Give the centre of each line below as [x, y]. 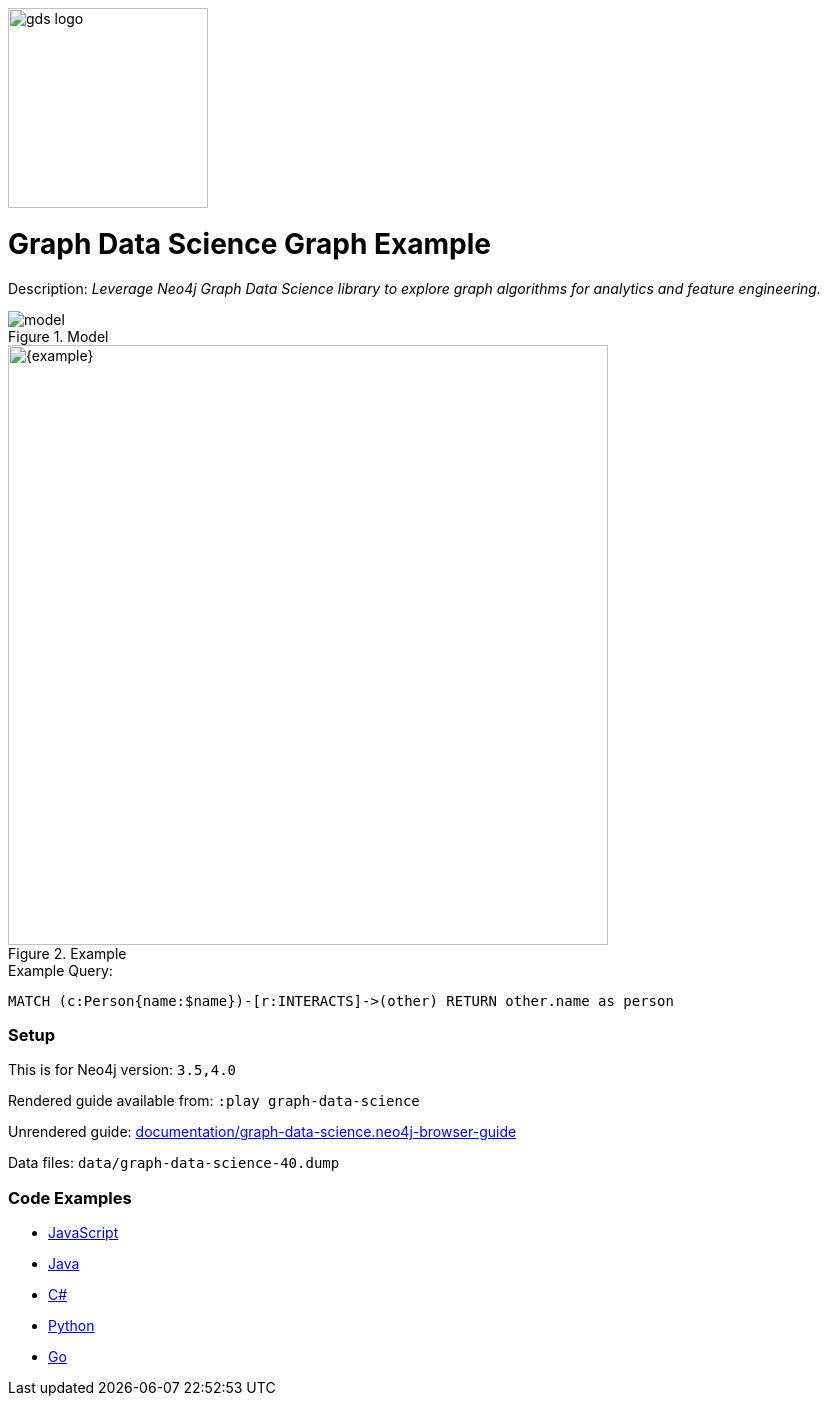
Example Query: [60, 970]
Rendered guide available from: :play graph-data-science [214, 1101]
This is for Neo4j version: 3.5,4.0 [122, 1070]
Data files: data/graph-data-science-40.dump [174, 1163]
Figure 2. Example [67, 953]
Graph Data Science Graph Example [249, 243]
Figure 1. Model [58, 336]
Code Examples [70, 1197]
